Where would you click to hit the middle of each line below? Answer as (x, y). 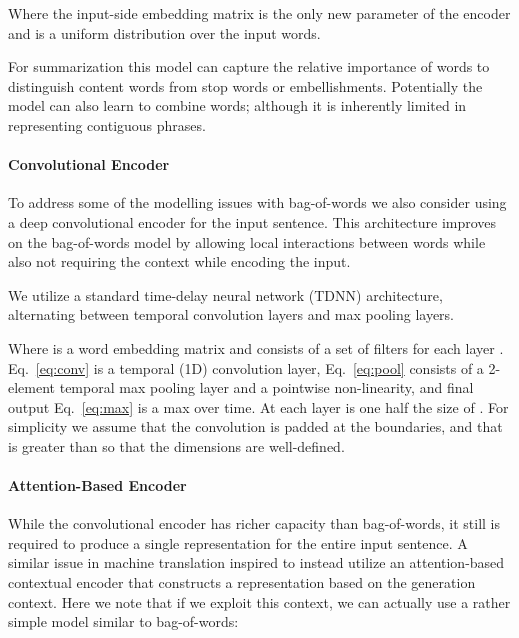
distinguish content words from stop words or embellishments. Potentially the (245, 85)
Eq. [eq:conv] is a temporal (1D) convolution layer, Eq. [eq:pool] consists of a (246, 367)
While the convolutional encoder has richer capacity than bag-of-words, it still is (254, 523)
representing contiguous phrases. (107, 124)
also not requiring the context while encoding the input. (179, 261)
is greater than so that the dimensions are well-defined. (176, 445)
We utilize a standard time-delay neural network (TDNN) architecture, (225, 294)
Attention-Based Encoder (97, 485)
